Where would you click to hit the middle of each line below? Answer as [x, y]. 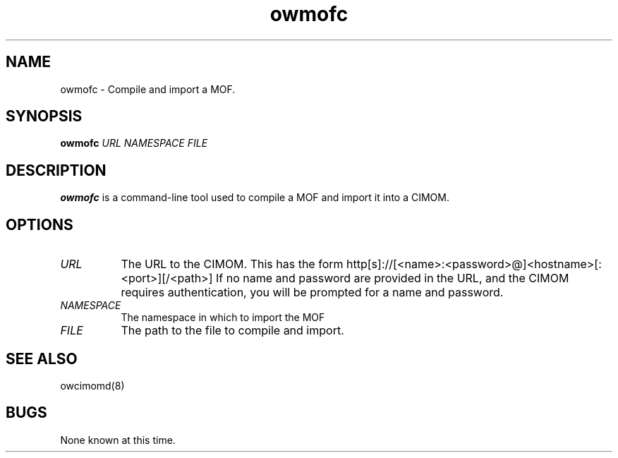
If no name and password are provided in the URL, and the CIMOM [393, 278]
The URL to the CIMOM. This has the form [232, 264]
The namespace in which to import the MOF [223, 318]
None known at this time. [118, 440]
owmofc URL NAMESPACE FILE [134, 143]
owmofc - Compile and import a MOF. [148, 89]
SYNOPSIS [44, 116]
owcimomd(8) [92, 385]
